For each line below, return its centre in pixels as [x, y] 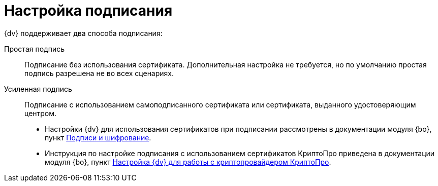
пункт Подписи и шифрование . [98, 137]
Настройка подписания [88, 11]
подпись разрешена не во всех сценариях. [99, 73]
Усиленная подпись [38, 89]
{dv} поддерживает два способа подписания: [83, 33]
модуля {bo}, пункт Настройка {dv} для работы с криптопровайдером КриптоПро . [188, 162]
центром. [41, 113]
